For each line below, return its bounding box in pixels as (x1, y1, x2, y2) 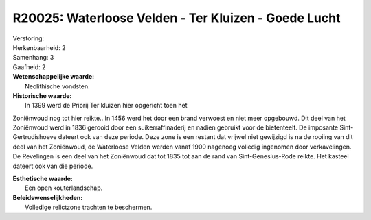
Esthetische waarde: (12, 175, 74, 183)
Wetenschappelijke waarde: (12, 73, 95, 81)
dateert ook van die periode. (12, 162, 93, 170)
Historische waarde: (12, 91, 72, 99)
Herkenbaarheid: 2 (12, 43, 66, 51)
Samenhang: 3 (12, 53, 54, 62)
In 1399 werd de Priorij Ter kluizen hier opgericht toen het (25, 101, 188, 110)
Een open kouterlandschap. (25, 184, 103, 192)
